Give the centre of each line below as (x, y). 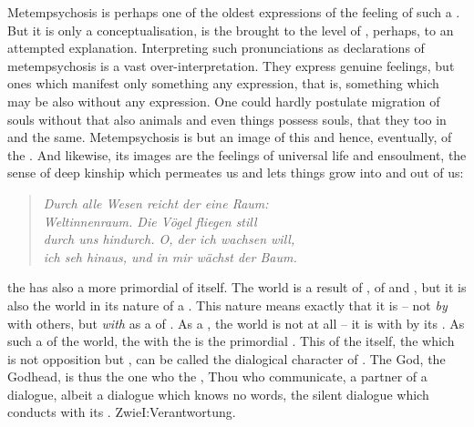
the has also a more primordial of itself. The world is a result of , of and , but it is (237, 287)
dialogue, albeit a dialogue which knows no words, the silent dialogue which (218, 394)
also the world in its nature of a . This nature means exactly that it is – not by (227, 305)
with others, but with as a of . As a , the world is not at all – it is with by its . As (236, 323)
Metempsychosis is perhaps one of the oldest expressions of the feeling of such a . (234, 12)
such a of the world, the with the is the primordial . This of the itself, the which (231, 341)
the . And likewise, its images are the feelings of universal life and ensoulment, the (237, 154)
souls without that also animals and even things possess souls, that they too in (227, 119)
